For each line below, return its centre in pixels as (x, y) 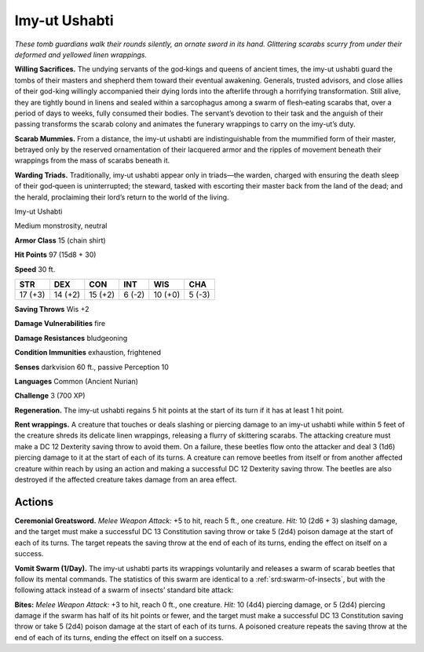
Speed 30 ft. (35, 269)
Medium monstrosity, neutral (61, 226)
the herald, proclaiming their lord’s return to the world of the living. (122, 197)
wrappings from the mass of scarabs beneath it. (92, 160)
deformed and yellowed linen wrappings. (81, 54)
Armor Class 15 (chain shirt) (60, 240)
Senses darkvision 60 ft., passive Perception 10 (91, 367)
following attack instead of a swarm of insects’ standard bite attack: (124, 590)
